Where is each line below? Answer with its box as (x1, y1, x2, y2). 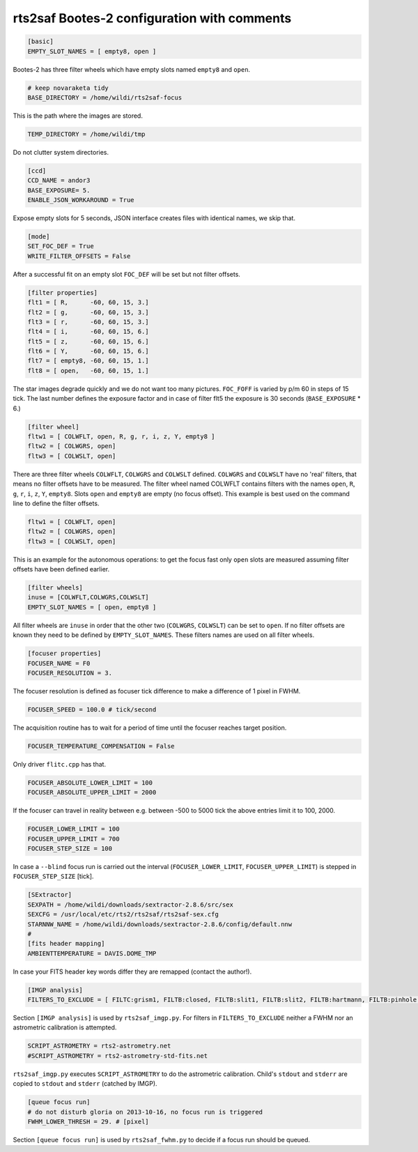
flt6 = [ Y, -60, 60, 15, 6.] (27, 347, 149, 355)
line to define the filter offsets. (13, 499, 100, 507)
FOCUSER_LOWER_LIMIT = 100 (27, 825, 120, 833)
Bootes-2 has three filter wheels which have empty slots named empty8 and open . (13, 65, 251, 73)
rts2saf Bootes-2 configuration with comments (13, 10, 292, 26)
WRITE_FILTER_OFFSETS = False (27, 252, 131, 260)
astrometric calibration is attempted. (13, 1023, 117, 1031)
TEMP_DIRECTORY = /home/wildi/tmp (27, 130, 146, 138)
